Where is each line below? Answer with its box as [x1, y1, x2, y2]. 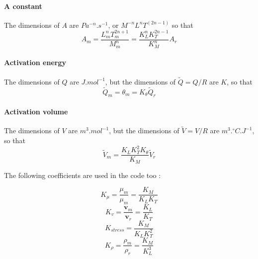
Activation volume [4, 106, 68, 116]
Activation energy [4, 57, 66, 68]
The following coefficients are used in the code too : [4, 170, 161, 180]
